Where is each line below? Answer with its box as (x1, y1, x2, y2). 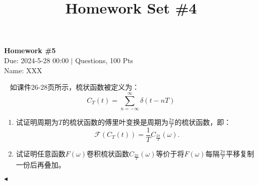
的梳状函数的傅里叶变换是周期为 (62, 116, 168, 127)
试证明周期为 (16, 116, 58, 127)
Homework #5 (4, 45, 56, 56)
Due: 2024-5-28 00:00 (4, 55, 69, 65)
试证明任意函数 (16, 148, 66, 158)
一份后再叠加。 (16, 159, 66, 170)
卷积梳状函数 (87, 148, 129, 158)
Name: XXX (4, 65, 42, 75)
